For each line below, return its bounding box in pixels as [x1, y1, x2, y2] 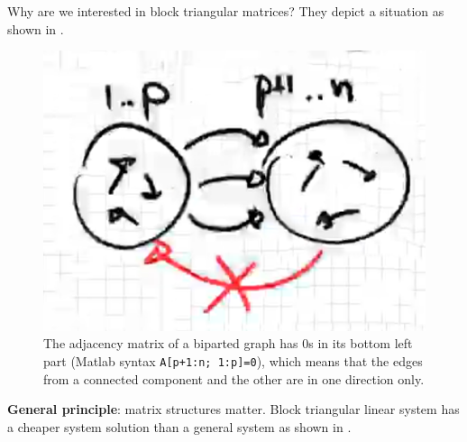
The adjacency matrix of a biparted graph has [43, 334, 298, 353]
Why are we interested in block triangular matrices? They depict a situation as [7, 2, 444, 20]
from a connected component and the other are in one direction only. [43, 369, 425, 388]
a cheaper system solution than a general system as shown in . [7, 417, 352, 436]
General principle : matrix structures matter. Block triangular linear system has [7, 400, 460, 419]
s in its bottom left [308, 334, 413, 353]
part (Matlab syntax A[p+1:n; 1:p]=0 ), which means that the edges [43, 351, 423, 370]
